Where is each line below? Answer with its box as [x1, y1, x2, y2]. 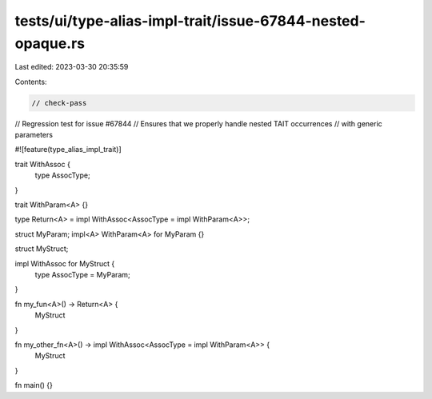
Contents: [14, 77, 47, 86]
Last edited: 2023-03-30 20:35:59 [14, 62, 129, 72]
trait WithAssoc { [14, 159, 71, 169]
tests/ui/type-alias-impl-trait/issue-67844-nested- [14, 12, 366, 30]
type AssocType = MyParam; [34, 270, 131, 279]
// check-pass [31, 98, 87, 107]
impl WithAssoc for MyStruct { [14, 258, 115, 268]
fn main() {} [14, 381, 54, 390]
